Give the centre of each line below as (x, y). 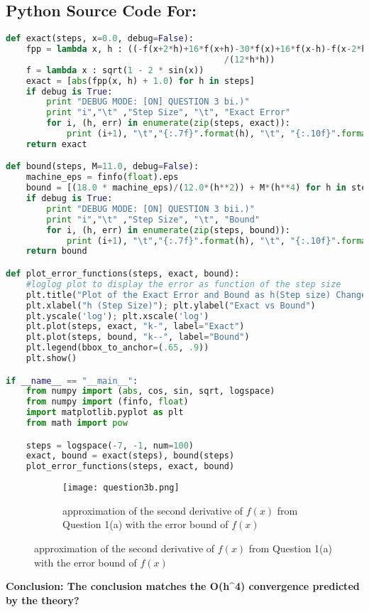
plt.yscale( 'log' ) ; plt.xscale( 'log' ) (117, 316)
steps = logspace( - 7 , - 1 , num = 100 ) (110, 445)
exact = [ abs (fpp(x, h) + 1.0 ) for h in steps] (140, 81)
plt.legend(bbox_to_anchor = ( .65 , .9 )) (117, 348)
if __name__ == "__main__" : (72, 381)
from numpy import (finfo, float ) (107, 402)
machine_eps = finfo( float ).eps (102, 177)
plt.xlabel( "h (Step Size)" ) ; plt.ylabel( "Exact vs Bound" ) (171, 305)
